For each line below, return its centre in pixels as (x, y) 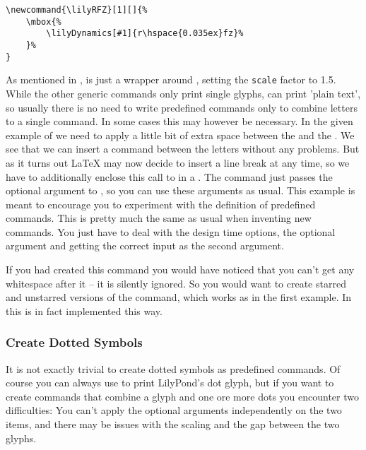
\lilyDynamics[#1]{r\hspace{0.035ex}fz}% (145, 34)
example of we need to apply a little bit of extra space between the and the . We (180, 135)
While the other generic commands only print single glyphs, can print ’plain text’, (183, 93)
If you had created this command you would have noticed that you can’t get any (180, 270)
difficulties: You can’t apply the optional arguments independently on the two (174, 410)
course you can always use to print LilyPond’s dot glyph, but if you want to (170, 383)
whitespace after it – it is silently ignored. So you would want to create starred (176, 283)
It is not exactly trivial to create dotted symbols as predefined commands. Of (173, 368)
